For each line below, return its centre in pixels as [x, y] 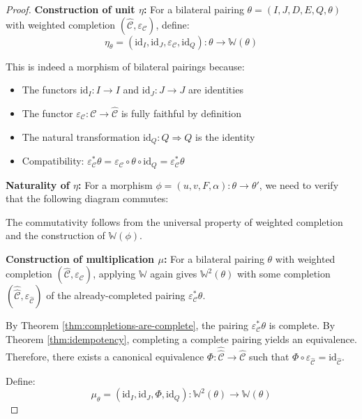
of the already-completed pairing [116, 295]
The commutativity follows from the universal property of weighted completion [174, 221]
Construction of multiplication [80, 258]
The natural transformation [81, 136]
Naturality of [38, 184]
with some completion [284, 274]
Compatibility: [53, 161]
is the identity [225, 136]
